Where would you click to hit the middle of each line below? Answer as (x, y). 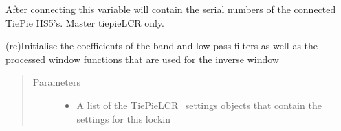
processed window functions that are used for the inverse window (142, 59)
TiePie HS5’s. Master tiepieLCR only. (85, 22)
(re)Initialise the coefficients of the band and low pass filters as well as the (162, 46)
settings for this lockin (123, 118)
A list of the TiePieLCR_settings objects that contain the (199, 105)
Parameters (56, 82)
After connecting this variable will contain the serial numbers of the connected (171, 9)
